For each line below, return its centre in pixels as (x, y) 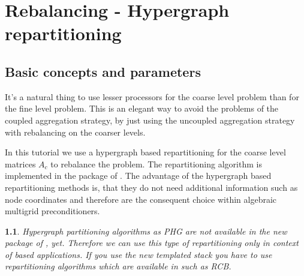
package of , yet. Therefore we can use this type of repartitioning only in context (152, 243)
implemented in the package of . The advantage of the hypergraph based (138, 175)
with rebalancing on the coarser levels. (75, 132)
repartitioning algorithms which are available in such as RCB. (118, 266)
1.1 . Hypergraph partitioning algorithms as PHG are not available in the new (146, 231)
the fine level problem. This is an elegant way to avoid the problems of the (142, 108)
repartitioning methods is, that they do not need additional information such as (151, 187)
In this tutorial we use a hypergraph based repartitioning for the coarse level (145, 152)
